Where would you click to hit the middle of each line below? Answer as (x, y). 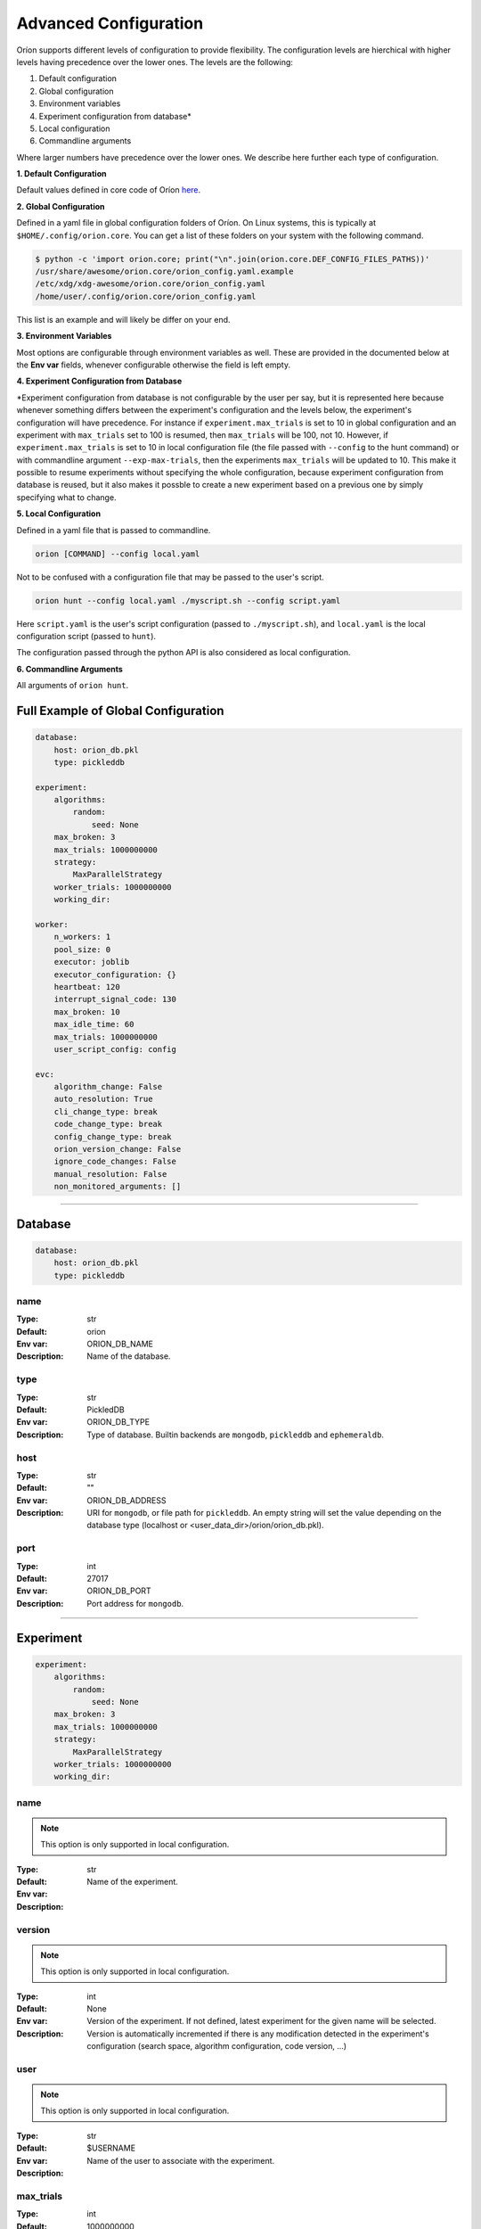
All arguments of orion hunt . (73, 686)
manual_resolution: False (110, 1174)
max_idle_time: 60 (94, 1024)
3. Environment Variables (64, 336)
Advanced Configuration (110, 23)
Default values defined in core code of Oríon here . (109, 190)
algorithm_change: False (108, 1087)
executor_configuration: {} (115, 975)
